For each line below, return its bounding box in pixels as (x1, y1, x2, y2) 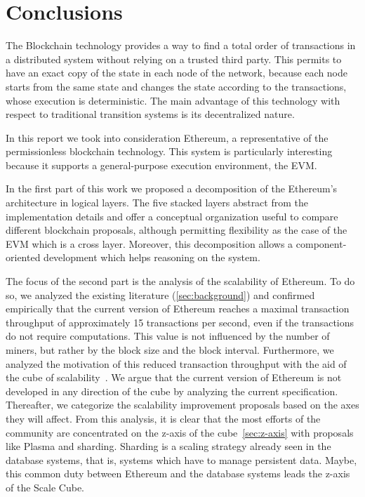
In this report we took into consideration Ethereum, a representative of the (6, 130, 328, 145)
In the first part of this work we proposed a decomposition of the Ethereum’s (6, 181, 338, 196)
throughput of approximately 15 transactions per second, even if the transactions (6, 314, 354, 329)
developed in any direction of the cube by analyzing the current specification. (6, 383, 338, 398)
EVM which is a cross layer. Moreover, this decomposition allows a (6, 236, 293, 251)
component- (296, 236, 347, 251)
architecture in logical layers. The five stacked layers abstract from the (6, 195, 308, 210)
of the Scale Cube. (6, 479, 84, 494)
